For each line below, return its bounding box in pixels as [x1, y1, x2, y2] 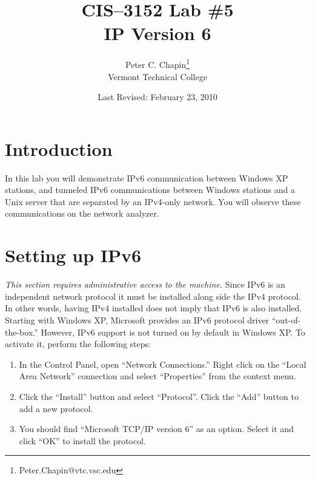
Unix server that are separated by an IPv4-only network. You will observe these [5, 195, 301, 208]
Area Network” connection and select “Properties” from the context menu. [19, 370, 296, 382]
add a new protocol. [19, 402, 93, 414]
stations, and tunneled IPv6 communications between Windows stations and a [5, 183, 295, 196]
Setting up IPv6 [5, 243, 142, 268]
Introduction [5, 136, 113, 161]
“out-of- [271, 313, 301, 326]
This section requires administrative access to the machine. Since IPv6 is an [5, 278, 285, 291]
